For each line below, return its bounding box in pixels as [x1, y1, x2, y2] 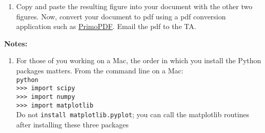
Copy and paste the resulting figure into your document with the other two [16, 1, 253, 11]
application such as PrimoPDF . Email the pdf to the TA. [16, 21, 196, 32]
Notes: [4, 38, 28, 48]
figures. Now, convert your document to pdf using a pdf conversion [16, 11, 226, 21]
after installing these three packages [16, 119, 129, 129]
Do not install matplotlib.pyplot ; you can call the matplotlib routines [16, 109, 250, 120]
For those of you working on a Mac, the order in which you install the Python [16, 55, 261, 66]
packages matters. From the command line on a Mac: [16, 65, 184, 75]
